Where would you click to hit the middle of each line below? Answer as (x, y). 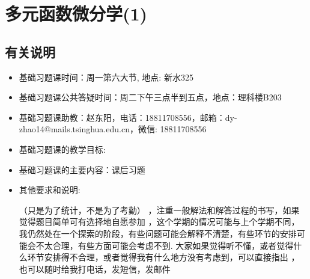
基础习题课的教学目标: (62, 149)
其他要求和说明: (50, 190)
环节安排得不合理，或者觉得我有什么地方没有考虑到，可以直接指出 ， (163, 257)
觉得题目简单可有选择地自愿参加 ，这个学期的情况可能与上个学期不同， (159, 222)
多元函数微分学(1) (76, 14)
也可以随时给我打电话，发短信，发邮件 (95, 268)
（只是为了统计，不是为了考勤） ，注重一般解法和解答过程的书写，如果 (159, 210)
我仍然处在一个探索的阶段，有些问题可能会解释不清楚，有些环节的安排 (158, 233)
